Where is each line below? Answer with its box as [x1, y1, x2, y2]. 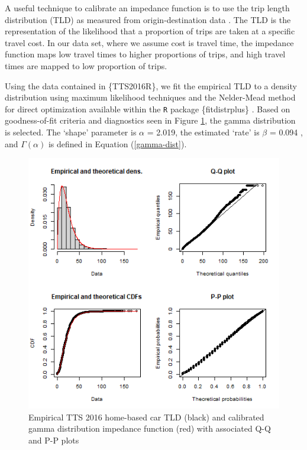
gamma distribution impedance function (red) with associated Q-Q [28, 422, 271, 435]
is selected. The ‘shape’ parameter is [5, 126, 137, 138]
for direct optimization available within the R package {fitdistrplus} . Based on [5, 102, 290, 115]
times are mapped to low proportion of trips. [5, 59, 167, 72]
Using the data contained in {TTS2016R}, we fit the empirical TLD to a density [5, 79, 297, 92]
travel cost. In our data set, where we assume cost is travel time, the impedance [5, 36, 294, 48]
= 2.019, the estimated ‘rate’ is [147, 126, 260, 138]
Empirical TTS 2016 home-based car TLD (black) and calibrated [28, 410, 264, 423]
